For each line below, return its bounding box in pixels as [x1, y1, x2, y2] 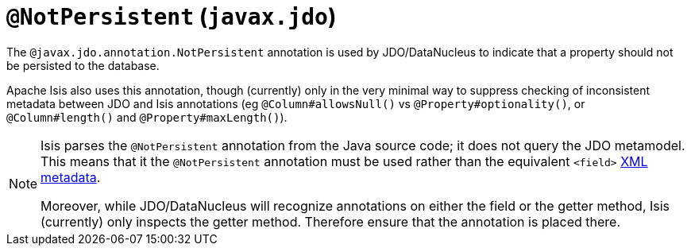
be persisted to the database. [6, 58, 160, 72]
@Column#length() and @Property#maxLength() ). [6, 110, 288, 124]
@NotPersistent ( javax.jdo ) [6, 3, 337, 30]
